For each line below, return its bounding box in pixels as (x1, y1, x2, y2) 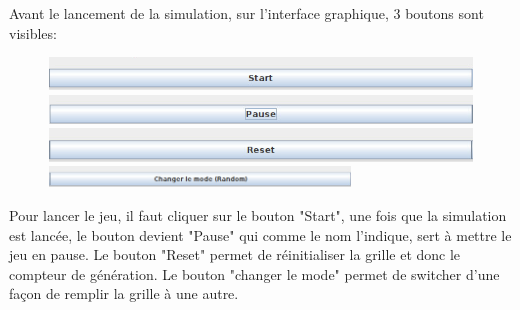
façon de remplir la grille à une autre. (9, 283, 239, 304)
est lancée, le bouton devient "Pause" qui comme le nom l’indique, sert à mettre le (9, 224, 512, 245)
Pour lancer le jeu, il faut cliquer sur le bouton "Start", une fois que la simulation (9, 204, 507, 225)
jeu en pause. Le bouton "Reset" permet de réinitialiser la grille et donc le (9, 244, 461, 265)
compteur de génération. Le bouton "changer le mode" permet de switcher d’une (9, 263, 500, 284)
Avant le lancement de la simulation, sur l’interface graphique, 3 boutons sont (9, 3, 484, 23)
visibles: (9, 22, 57, 43)
